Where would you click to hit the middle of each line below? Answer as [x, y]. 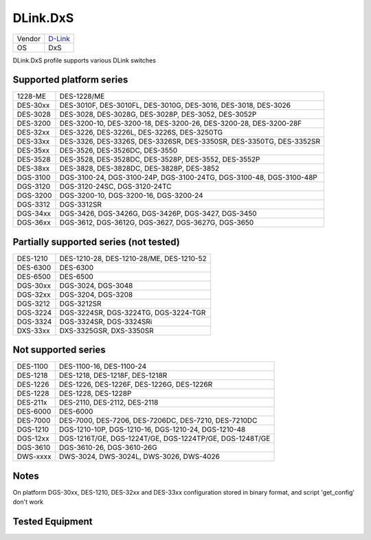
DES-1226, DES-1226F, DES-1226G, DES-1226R [136, 385]
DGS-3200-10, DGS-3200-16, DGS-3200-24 [131, 196]
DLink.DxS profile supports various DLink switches [84, 60]
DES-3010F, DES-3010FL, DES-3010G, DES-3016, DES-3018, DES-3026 [175, 105]
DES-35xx [33, 150]
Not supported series [59, 350]
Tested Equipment [53, 522]
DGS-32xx [34, 294]
